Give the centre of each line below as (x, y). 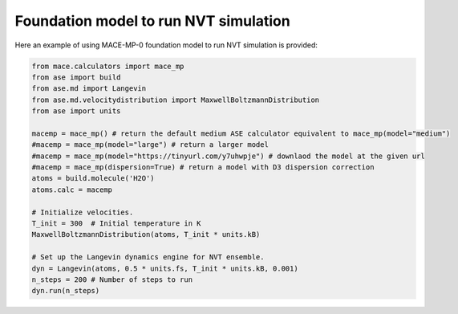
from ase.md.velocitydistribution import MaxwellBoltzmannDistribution (176, 100)
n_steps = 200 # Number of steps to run (112, 279)
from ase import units (76, 111)
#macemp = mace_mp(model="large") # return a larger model (150, 145)
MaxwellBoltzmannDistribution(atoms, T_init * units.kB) (146, 234)
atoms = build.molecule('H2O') (93, 178)
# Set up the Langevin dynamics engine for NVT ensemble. (148, 257)
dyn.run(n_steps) (66, 291)
